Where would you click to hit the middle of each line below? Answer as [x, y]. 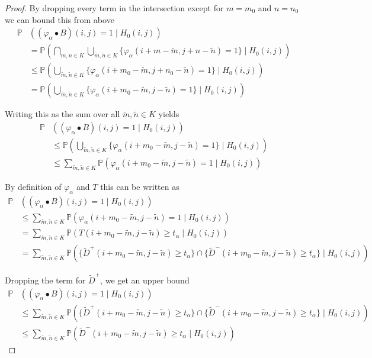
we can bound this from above [60, 19]
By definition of [33, 186]
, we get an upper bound [145, 280]
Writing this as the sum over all [62, 114]
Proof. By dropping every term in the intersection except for [114, 8]
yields [169, 114]
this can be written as [140, 186]
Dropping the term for [45, 280]
